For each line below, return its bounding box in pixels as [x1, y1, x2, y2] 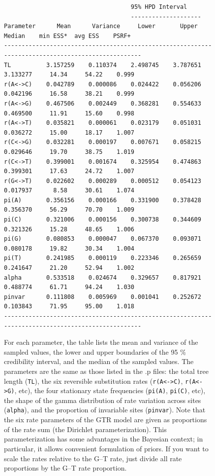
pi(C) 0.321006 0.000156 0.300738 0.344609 [4, 216, 201, 223]
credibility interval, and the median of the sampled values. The [4, 356, 194, 366]
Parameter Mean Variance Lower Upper [4, 23, 198, 30]
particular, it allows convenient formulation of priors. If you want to [4, 443, 209, 453]
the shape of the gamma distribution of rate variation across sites [4, 395, 201, 405]
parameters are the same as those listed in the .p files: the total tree [4, 366, 209, 376]
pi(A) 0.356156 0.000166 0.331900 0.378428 [4, 196, 201, 204]
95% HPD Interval [130, 3, 187, 10]
